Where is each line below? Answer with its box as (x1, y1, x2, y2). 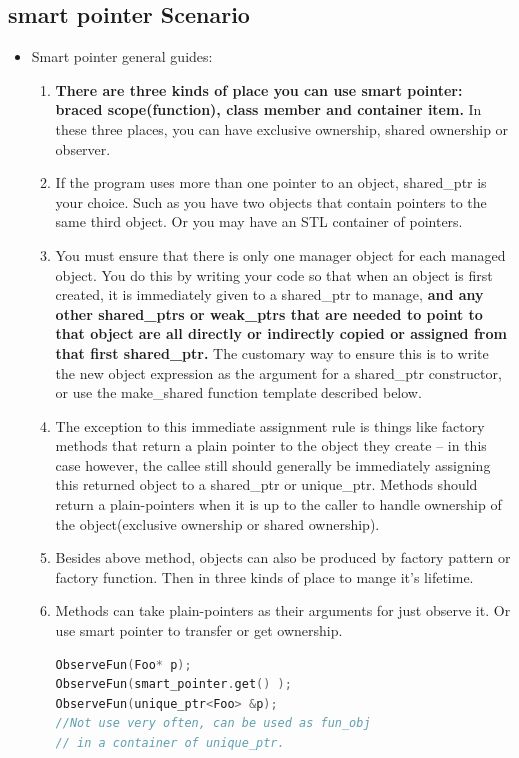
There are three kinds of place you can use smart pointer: (55, 79, 463, 100)
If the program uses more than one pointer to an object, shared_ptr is (55, 172, 487, 193)
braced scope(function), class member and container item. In (55, 99, 482, 120)
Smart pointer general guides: (31, 46, 213, 67)
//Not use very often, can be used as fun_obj (55, 716, 371, 731)
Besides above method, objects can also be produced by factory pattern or (55, 547, 511, 568)
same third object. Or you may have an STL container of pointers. (55, 211, 463, 232)
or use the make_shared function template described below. (55, 382, 422, 403)
